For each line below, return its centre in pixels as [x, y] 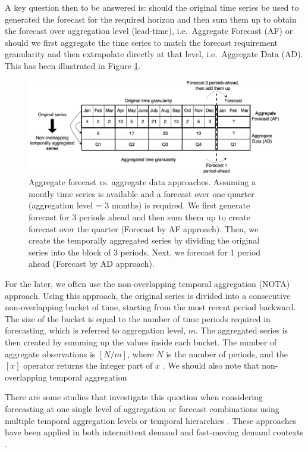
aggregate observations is [50, 353]
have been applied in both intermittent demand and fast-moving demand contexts [154, 432]
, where [141, 353]
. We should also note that [211, 365]
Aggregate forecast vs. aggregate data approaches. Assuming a [142, 182]
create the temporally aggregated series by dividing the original [144, 240]
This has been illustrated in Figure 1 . [73, 65]
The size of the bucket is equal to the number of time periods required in [138, 318]
